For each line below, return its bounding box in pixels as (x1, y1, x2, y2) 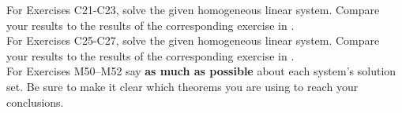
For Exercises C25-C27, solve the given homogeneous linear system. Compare (6, 32, 380, 49)
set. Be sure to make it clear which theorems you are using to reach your (6, 78, 359, 94)
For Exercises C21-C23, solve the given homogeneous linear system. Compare (6, 2, 380, 17)
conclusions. (6, 93, 64, 110)
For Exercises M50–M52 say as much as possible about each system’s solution (6, 63, 396, 79)
